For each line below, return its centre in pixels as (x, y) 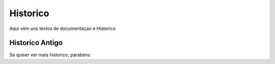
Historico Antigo (36, 43)
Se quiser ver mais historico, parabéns (50, 55)
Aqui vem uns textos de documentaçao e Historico (62, 28)
